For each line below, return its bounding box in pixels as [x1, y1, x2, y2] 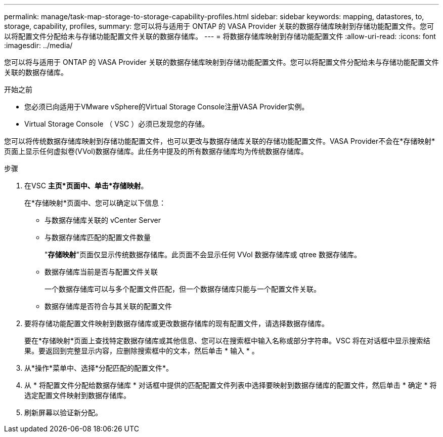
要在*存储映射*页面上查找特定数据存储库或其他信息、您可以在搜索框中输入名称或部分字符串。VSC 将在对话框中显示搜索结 [24, 336, 430, 345]
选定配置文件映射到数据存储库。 [24, 391, 130, 400]
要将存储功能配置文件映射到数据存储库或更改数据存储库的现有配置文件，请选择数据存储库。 [24, 319, 329, 328]
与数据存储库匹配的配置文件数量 [45, 233, 151, 242]
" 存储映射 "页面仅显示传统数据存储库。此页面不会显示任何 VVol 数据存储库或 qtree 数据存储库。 [45, 250, 361, 259]
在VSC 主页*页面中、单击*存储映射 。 [24, 181, 148, 190]
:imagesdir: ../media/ [4, 41, 73, 50]
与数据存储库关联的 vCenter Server [45, 216, 161, 224]
